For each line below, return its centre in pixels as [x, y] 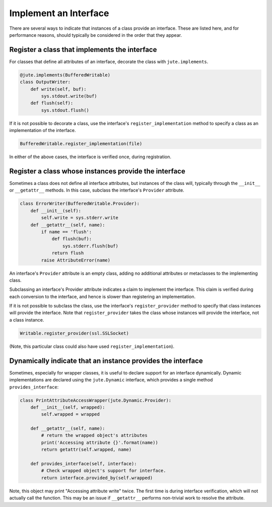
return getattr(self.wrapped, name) [86, 450]
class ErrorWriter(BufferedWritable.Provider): [80, 204]
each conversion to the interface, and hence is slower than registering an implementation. [103, 296]
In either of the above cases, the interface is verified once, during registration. [90, 157]
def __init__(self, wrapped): [68, 407]
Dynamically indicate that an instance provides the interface [106, 361]
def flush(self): [52, 103]
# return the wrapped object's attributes [94, 435]
